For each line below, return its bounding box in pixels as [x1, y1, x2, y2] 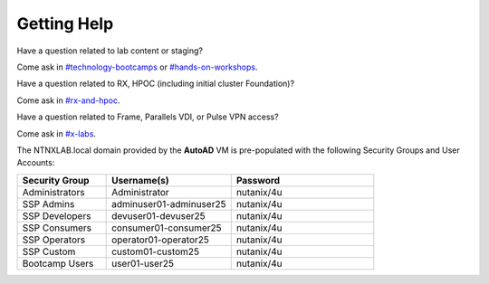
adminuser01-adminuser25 [111, 197, 226, 210]
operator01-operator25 [111, 233, 210, 246]
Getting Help [16, 14, 114, 33]
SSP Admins [22, 197, 75, 210]
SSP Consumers [22, 222, 92, 234]
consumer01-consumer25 [111, 222, 222, 234]
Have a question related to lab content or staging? [16, 45, 204, 56]
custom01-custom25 [111, 245, 199, 258]
